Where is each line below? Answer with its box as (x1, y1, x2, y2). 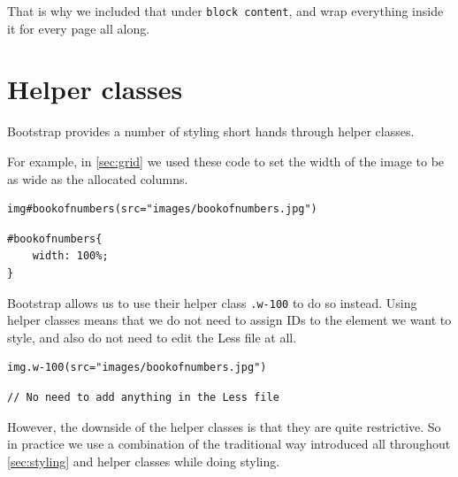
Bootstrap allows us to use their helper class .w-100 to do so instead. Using (7, 293, 417, 312)
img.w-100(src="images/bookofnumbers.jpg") (7, 361, 267, 374)
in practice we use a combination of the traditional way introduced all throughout (7, 435, 451, 453)
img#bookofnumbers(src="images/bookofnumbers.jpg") (7, 203, 317, 216)
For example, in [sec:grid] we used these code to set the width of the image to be (7, 151, 445, 170)
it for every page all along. (7, 19, 150, 37)
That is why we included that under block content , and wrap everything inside (7, 2, 444, 19)
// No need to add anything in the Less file (7, 390, 279, 404)
